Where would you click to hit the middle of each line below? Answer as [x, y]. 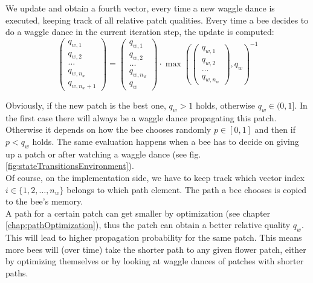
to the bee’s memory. [44, 201]
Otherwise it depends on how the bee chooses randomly [108, 129]
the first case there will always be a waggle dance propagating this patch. [141, 117]
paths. [17, 272]
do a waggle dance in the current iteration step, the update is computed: [140, 32]
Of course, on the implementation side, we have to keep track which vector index [155, 177]
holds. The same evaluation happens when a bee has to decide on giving [166, 141]
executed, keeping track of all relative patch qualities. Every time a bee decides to [157, 20]
